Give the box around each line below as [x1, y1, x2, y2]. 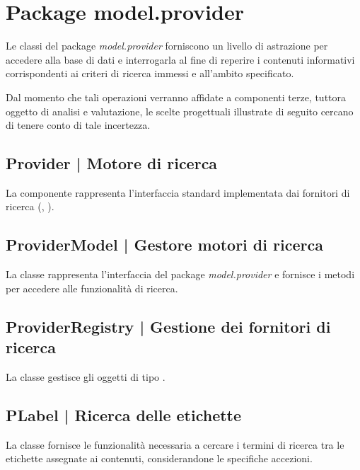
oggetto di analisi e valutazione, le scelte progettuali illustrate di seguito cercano [6, 103, 354, 118]
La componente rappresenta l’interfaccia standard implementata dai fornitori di [6, 185, 350, 200]
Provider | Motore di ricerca [6, 152, 218, 174]
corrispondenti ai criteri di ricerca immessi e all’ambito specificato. [6, 66, 294, 81]
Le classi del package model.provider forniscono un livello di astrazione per [6, 38, 328, 53]
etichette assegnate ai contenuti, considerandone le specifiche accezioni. [6, 451, 313, 466]
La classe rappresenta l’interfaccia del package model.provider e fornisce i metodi [6, 267, 355, 282]
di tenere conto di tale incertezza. [6, 117, 151, 132]
